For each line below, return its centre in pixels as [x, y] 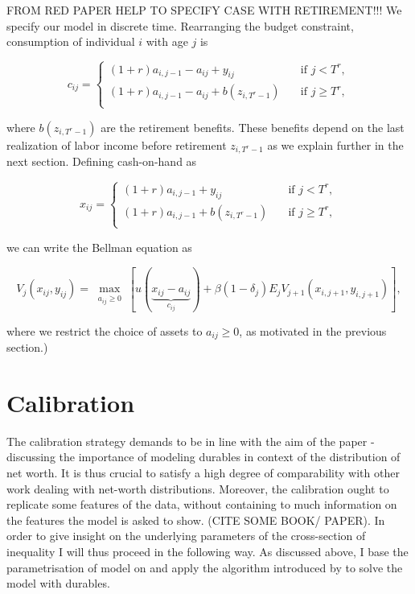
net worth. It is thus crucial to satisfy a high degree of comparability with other [203, 473]
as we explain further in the [335, 144]
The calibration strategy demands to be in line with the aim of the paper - [191, 441]
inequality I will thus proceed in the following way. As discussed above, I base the [207, 551]
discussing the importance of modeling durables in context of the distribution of [203, 457]
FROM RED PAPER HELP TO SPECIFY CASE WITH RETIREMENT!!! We [204, 10]
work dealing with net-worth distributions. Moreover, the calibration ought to [198, 488]
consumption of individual [71, 41]
